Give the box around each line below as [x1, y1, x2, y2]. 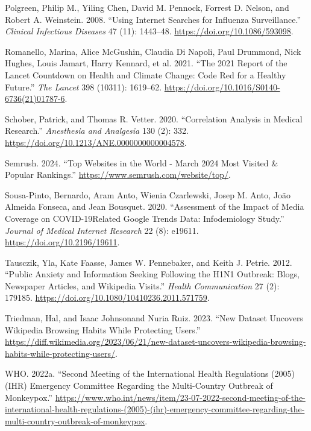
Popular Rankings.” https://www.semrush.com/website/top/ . [5, 168, 231, 181]
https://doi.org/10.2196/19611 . [5, 236, 120, 248]
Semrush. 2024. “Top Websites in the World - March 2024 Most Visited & [5, 156, 278, 169]
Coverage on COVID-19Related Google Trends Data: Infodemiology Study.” [5, 212, 284, 224]
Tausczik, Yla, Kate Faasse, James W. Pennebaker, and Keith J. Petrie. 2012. [5, 256, 292, 268]
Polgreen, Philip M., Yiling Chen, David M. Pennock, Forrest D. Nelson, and [5, 1, 289, 13]
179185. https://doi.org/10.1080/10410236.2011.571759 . [5, 291, 210, 304]
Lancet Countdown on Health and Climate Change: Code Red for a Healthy [5, 68, 286, 81]
